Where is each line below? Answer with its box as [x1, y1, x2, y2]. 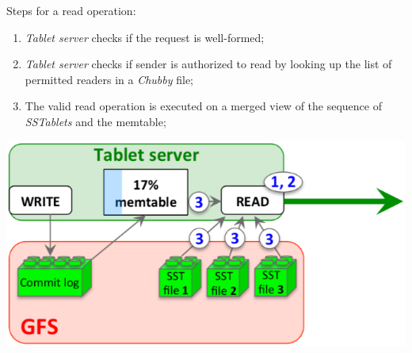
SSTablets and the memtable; [25, 113, 166, 129]
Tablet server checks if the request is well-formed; [25, 29, 265, 45]
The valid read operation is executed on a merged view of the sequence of [25, 98, 382, 114]
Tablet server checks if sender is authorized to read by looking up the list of [25, 56, 392, 72]
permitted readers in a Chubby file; [25, 71, 193, 87]
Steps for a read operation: [6, 2, 136, 18]
